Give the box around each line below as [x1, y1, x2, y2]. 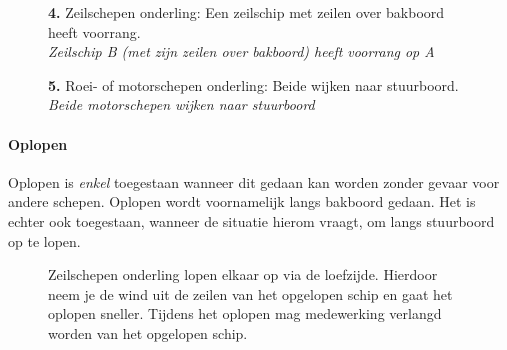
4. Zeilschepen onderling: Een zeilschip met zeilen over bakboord [48, 2, 445, 22]
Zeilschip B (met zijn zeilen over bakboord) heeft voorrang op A [48, 41, 435, 62]
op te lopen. [8, 230, 81, 251]
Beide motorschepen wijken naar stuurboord [48, 94, 315, 115]
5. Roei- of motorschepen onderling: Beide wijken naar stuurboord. [48, 74, 459, 95]
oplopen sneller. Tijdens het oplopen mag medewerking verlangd [48, 303, 442, 324]
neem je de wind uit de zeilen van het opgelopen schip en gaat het [48, 283, 453, 304]
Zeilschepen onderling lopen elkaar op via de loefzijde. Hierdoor [48, 264, 438, 285]
